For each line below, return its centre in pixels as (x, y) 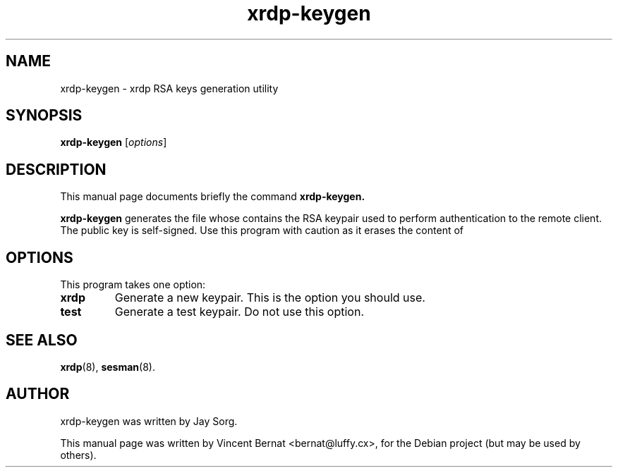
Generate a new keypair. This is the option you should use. (270, 298)
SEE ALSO (42, 340)
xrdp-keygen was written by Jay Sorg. (149, 421)
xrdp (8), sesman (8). (108, 367)
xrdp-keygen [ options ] (114, 142)
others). (78, 455)
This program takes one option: (133, 285)
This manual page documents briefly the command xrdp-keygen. (213, 197)
